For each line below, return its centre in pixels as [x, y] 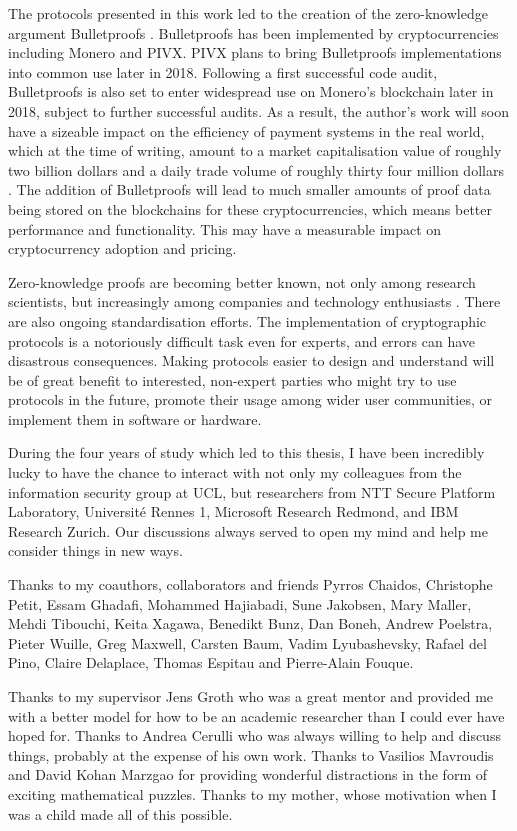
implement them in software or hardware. [135, 418]
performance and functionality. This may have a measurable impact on [225, 228]
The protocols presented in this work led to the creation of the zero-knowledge [248, 13]
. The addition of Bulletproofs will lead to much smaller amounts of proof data [249, 189]
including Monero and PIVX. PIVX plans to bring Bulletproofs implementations [255, 52]
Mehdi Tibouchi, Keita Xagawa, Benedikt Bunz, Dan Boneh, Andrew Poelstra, [250, 623]
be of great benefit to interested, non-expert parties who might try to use [232, 379]
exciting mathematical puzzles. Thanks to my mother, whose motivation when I [252, 793]
